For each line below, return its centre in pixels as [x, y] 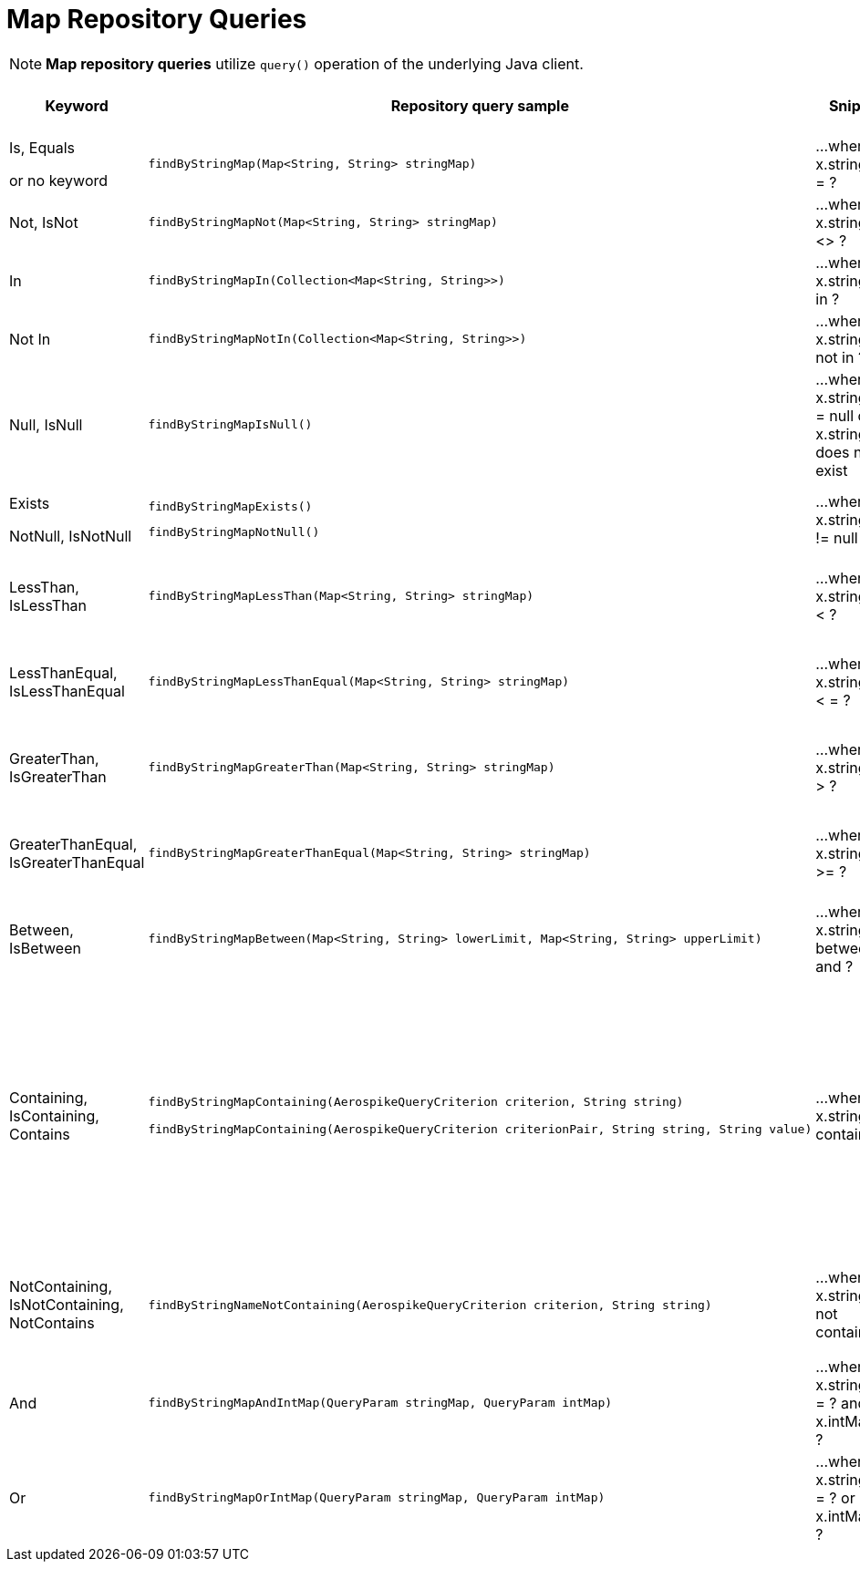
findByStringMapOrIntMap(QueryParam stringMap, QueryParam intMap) [377, 1498]
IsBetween [45, 948]
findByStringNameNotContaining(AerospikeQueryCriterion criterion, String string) [430, 1305]
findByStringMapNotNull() [234, 532]
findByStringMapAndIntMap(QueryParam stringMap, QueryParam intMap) [380, 1403]
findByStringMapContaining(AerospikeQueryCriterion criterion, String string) [416, 1102]
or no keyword [59, 180]
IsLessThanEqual [67, 691]
